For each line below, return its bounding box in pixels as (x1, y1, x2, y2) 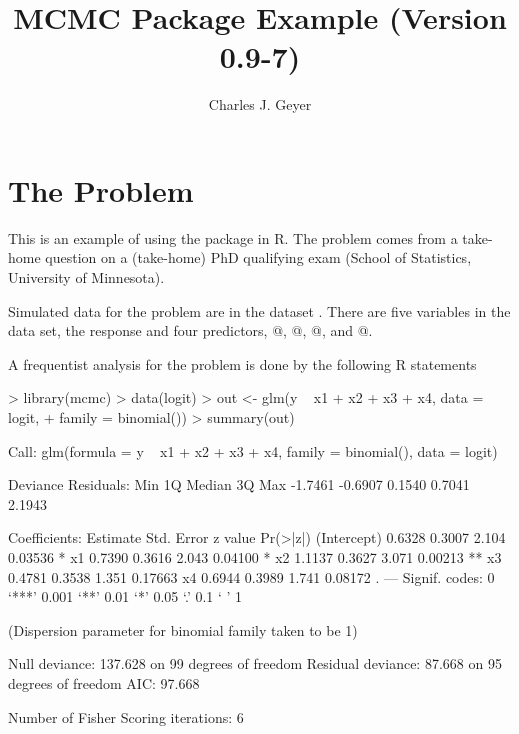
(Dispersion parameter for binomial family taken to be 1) (8, 619, 358, 640)
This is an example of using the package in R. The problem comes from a (8, 227, 458, 248)
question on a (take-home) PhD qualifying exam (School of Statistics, (45, 247, 472, 268)
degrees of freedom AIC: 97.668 (8, 672, 200, 693)
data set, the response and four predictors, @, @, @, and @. (8, 320, 373, 341)
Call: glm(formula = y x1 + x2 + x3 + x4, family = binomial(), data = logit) (8, 440, 498, 461)
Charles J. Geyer (208, 94, 312, 115)
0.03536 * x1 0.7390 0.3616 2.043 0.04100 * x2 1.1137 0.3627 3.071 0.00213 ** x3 (8, 546, 502, 567)
